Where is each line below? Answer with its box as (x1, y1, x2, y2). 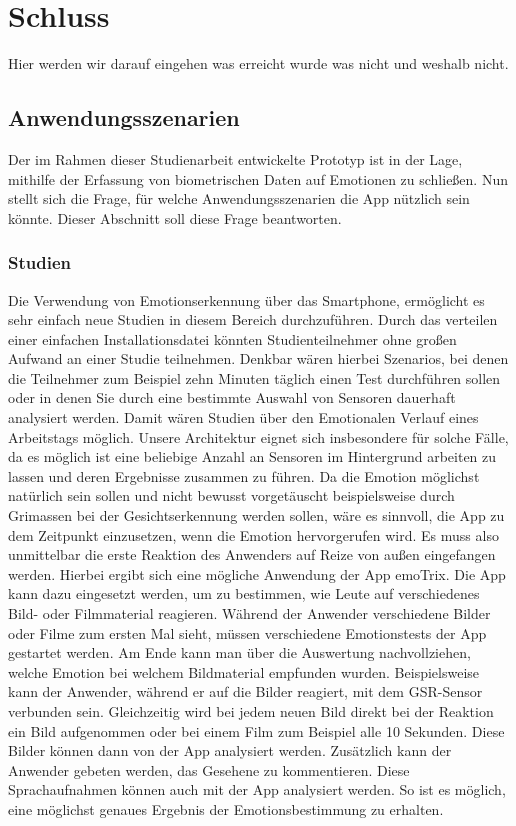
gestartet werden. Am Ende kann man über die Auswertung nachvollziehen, (8, 642, 471, 663)
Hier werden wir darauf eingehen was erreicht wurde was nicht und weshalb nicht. (8, 53, 509, 74)
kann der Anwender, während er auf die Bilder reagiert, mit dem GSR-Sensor (8, 681, 483, 702)
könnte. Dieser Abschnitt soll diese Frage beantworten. (8, 207, 342, 228)
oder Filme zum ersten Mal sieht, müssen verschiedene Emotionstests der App (8, 622, 487, 643)
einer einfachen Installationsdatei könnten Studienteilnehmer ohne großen (8, 328, 457, 349)
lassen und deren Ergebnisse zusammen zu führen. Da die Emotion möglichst (8, 465, 480, 486)
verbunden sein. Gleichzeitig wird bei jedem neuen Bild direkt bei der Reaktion (8, 700, 494, 721)
